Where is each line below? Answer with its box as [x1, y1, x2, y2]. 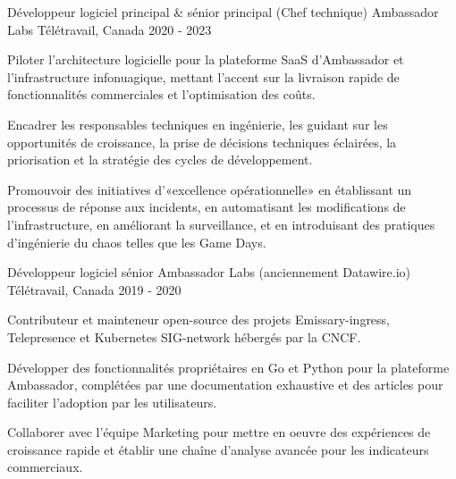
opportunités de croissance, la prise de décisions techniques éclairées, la [7, 132, 397, 151]
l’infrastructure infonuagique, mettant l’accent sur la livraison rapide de [7, 67, 400, 86]
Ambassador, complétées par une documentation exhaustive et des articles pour [7, 375, 443, 394]
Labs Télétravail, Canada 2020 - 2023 [7, 20, 212, 38]
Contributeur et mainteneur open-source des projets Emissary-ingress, [7, 310, 391, 329]
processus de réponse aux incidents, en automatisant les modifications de [7, 197, 406, 216]
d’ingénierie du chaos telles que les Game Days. [7, 232, 266, 251]
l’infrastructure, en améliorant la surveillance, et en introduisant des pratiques [7, 214, 435, 233]
